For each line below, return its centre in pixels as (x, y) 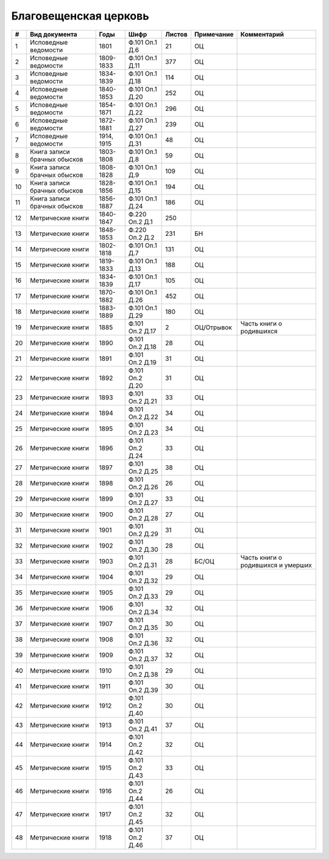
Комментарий (262, 34)
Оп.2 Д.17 (142, 331)
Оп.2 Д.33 (143, 596)
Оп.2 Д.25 (143, 471)
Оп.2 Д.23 (143, 432)
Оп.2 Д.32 (143, 580)
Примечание (214, 34)
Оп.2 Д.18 (142, 346)
